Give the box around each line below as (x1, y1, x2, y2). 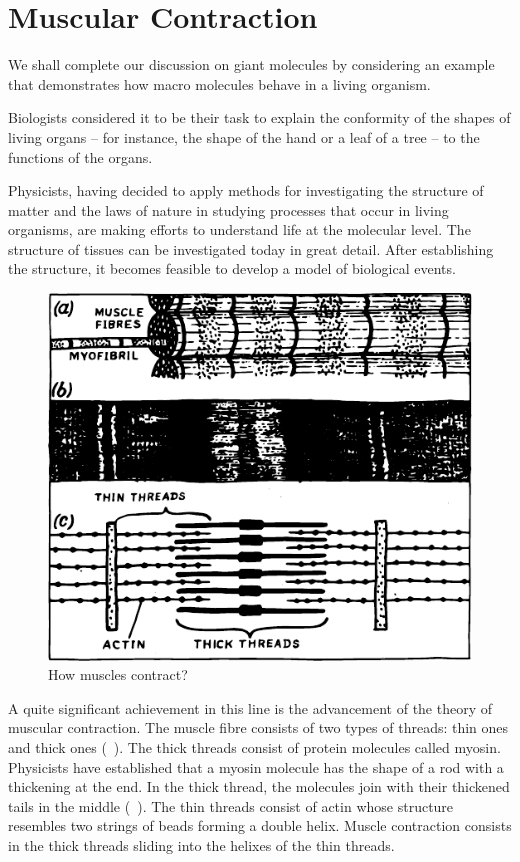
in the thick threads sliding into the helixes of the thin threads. (8, 834, 395, 855)
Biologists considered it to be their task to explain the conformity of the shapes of (8, 107, 511, 128)
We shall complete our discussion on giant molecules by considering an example (8, 54, 495, 75)
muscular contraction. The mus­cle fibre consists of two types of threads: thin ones (8, 717, 509, 738)
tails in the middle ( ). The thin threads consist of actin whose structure (8, 795, 454, 816)
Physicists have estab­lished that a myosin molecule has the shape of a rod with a (8, 756, 504, 777)
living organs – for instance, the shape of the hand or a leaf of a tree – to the (8, 126, 480, 147)
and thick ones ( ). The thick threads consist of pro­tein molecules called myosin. (8, 737, 501, 757)
